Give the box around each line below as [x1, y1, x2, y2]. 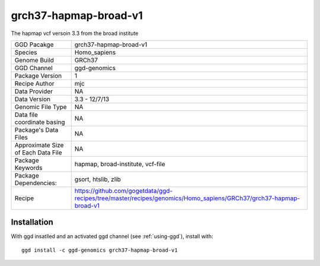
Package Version [14, 71, 62, 80]
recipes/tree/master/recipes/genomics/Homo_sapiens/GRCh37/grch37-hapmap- [74, 194, 300, 202]
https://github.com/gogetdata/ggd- [74, 186, 173, 195]
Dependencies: [14, 179, 57, 187]
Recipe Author [14, 79, 55, 87]
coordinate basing [14, 118, 65, 126]
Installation [11, 217, 53, 227]
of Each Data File [14, 148, 62, 157]
